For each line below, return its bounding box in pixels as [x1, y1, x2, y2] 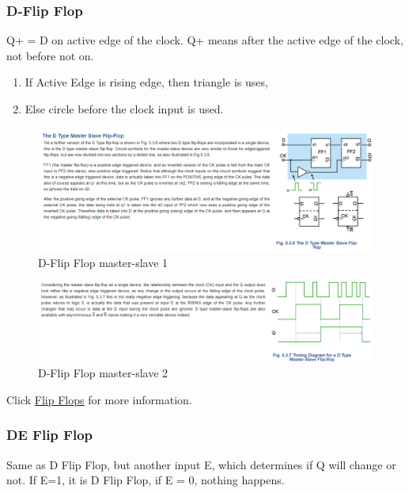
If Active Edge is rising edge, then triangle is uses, [25, 74, 268, 90]
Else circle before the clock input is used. [25, 101, 224, 117]
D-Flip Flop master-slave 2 [38, 365, 169, 381]
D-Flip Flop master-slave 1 [38, 254, 169, 270]
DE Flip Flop [6, 425, 93, 445]
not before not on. [6, 47, 94, 63]
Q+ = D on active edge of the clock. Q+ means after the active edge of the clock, [6, 32, 403, 48]
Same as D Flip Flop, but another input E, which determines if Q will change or [6, 456, 396, 472]
